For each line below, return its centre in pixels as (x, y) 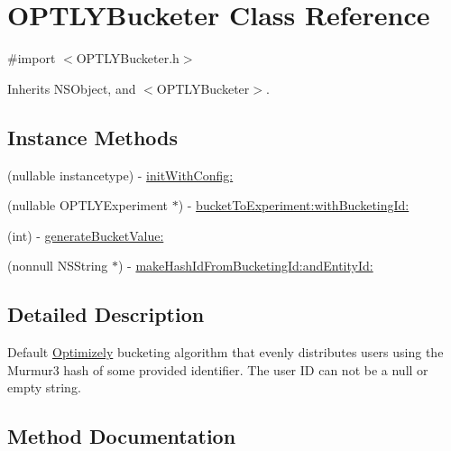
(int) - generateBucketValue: (86, 235)
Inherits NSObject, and (72, 88)
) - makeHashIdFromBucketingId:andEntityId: (245, 266)
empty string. (44, 387)
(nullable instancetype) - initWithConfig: (120, 175)
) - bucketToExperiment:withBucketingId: (294, 205)
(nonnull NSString (58, 266)
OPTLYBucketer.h (128, 58)
